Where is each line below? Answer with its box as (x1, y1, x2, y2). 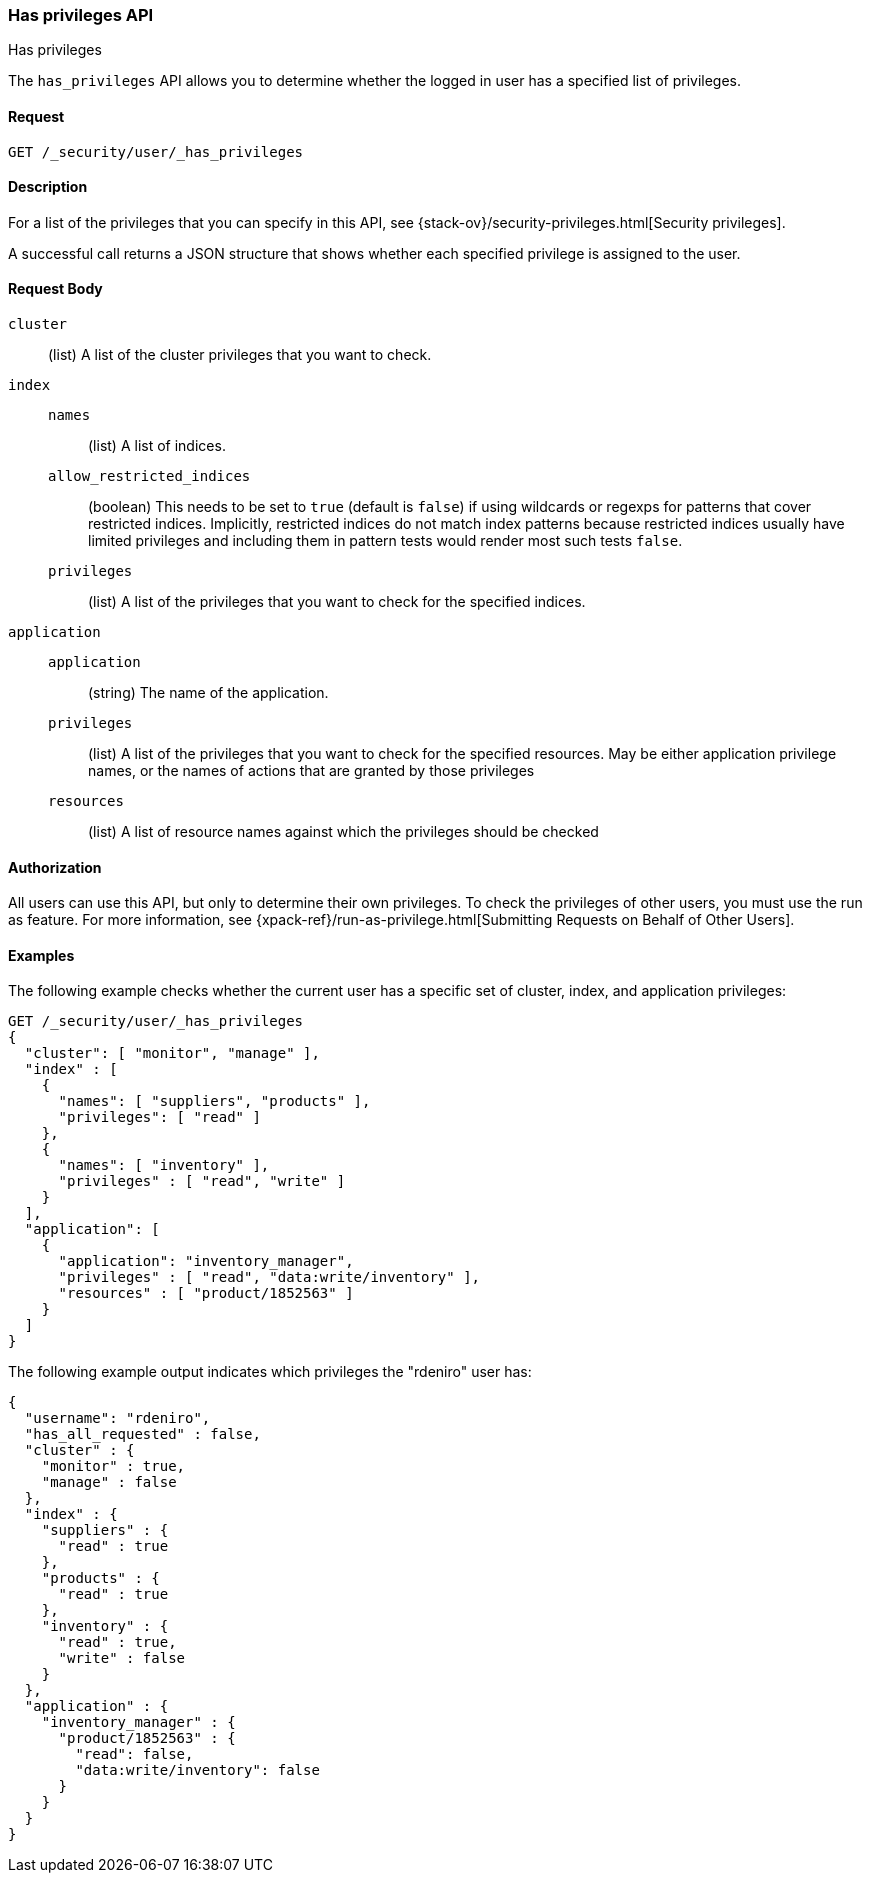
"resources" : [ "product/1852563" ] (58, 1285, 354, 1302)
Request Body (8, 280, 103, 298)
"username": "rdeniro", (24, 1410, 211, 1427)
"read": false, (75, 1746, 194, 1763)
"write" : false (58, 1650, 186, 1667)
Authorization (8, 858, 102, 876)
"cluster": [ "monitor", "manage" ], (24, 1045, 320, 1062)
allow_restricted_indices (48, 468, 251, 485)
